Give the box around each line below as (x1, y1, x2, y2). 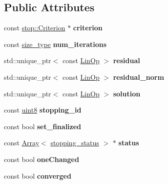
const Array (4, 138, 40, 148)
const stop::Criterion (4, 23, 65, 33)
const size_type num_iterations (4, 39, 107, 49)
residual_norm (113, 71, 164, 82)
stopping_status (50, 138, 99, 148)
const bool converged (4, 170, 71, 181)
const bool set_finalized (4, 121, 82, 131)
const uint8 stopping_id (4, 105, 82, 115)
